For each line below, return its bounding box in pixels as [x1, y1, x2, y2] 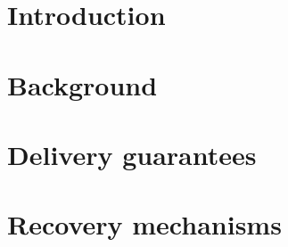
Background [7, 66, 158, 103]
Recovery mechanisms [7, 206, 282, 243]
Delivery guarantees [7, 136, 257, 172]
